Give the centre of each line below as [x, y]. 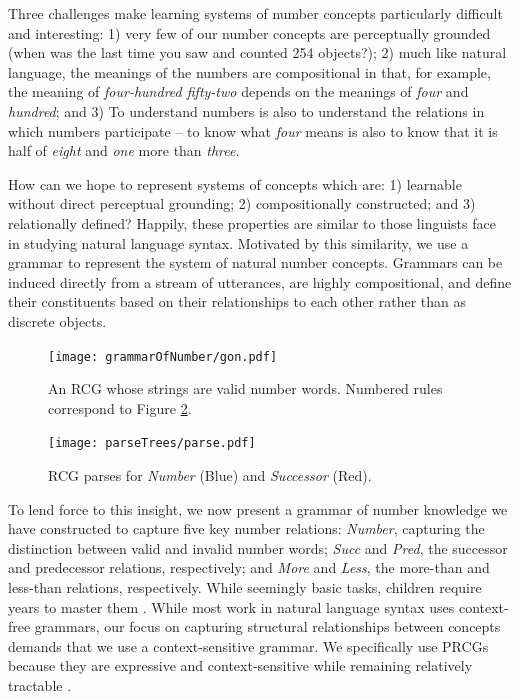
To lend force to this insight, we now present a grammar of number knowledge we [258, 508]
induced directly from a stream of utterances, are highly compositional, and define [260, 281]
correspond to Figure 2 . [120, 407]
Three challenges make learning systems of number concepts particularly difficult [255, 13]
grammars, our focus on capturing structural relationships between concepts [267, 626]
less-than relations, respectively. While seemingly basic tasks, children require [245, 586]
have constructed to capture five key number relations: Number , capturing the [246, 528]
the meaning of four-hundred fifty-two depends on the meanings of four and [238, 91]
